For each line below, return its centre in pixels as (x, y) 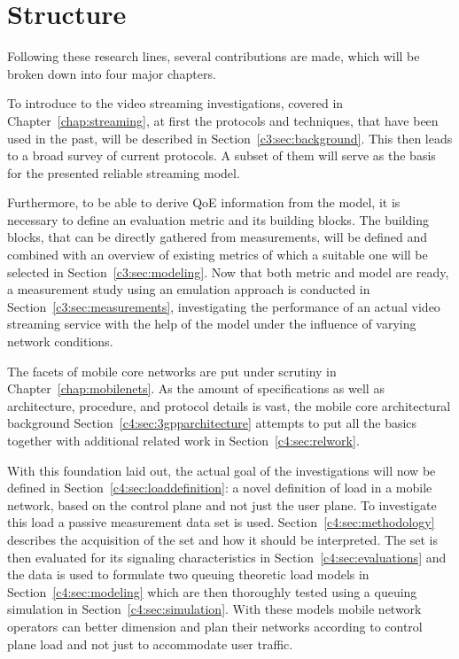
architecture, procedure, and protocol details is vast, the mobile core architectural (229, 405)
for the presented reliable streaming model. (124, 172)
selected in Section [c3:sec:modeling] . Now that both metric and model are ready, (228, 271)
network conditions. (60, 341)
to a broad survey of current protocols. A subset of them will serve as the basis (222, 155)
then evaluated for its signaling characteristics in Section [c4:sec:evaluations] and (227, 557)
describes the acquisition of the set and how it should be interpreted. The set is (222, 539)
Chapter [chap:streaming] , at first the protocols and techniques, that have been (223, 120)
